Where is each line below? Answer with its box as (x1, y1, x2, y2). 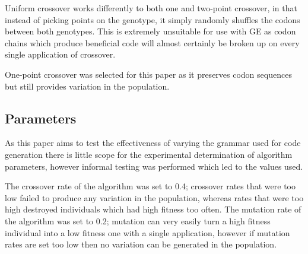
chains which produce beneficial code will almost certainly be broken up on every (5, 36, 300, 49)
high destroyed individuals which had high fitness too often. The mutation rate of (5, 203, 301, 215)
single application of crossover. (5, 48, 116, 61)
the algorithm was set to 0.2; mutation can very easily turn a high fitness (5, 214, 271, 227)
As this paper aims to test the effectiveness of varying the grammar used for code (5, 136, 301, 149)
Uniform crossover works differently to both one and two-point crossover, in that (5, 2, 297, 14)
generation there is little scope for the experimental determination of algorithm (5, 148, 293, 160)
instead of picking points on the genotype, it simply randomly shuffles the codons (5, 13, 300, 26)
